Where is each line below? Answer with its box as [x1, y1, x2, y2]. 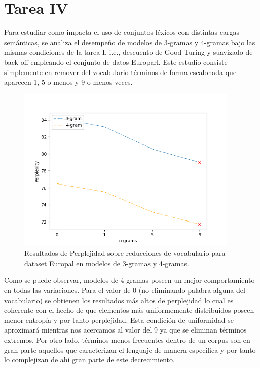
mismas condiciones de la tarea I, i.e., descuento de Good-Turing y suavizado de [4, 47, 253, 57]
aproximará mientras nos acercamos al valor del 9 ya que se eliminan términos [4, 324, 247, 335]
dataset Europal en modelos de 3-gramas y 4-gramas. [24, 257, 189, 268]
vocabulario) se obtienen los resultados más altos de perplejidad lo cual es [4, 295, 234, 305]
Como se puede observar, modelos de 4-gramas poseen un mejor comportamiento [4, 275, 255, 285]
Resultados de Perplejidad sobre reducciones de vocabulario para [24, 248, 226, 259]
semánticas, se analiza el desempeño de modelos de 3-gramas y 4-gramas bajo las [4, 36, 255, 47]
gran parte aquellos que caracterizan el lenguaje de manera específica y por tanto [4, 344, 256, 355]
